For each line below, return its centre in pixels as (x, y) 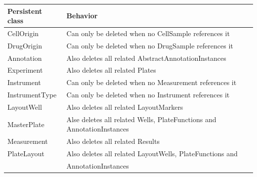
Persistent (25, 11)
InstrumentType (32, 95)
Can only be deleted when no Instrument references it (148, 95)
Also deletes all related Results (113, 141)
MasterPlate (26, 124)
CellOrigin (23, 33)
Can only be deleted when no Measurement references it (151, 82)
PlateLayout (26, 154)
